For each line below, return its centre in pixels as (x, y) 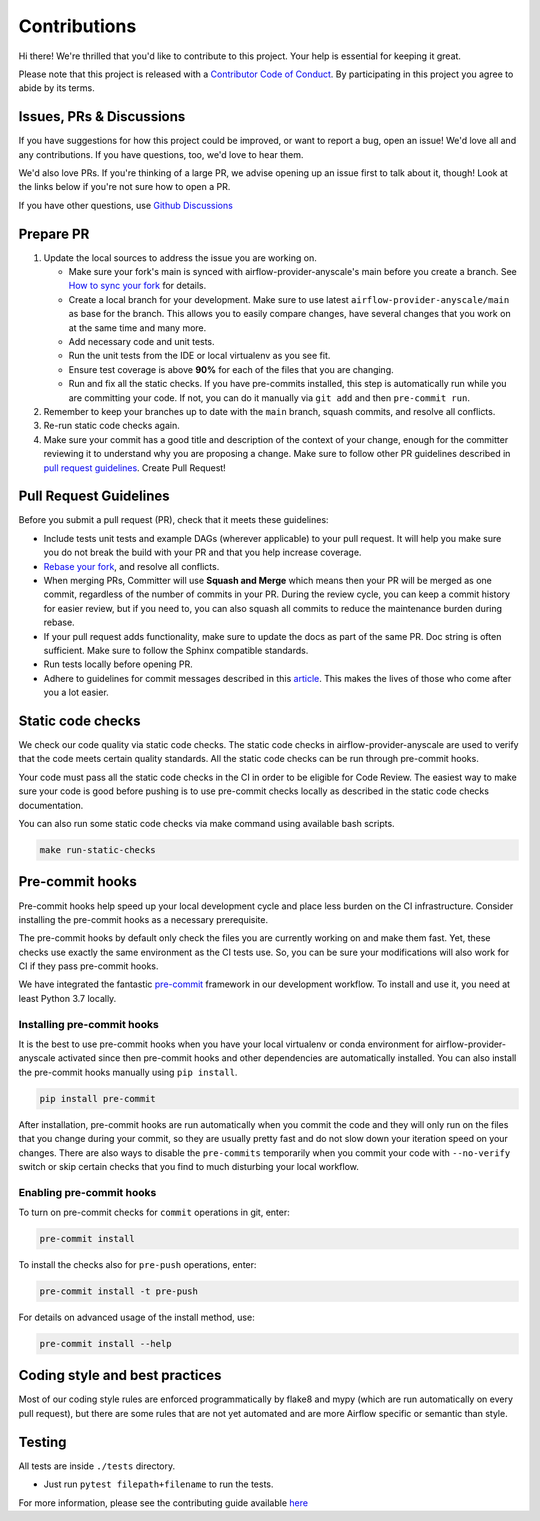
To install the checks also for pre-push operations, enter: (137, 1265)
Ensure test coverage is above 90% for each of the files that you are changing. (231, 369)
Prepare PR (54, 233)
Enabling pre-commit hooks (87, 1192)
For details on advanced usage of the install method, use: (136, 1317)
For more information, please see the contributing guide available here (163, 1502)
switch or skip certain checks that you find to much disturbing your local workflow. (188, 1166)
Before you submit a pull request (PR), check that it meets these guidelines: (173, 520)
